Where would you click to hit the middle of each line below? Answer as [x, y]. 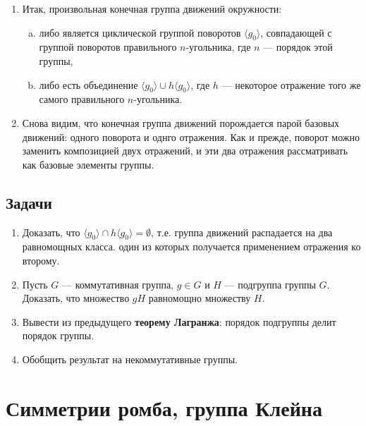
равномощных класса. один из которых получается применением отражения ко [191, 247]
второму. [41, 260]
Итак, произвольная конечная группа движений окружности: [152, 8]
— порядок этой [298, 47]
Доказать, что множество [76, 298]
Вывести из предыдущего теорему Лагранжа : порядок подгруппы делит [179, 321]
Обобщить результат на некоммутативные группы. [130, 359]
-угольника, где [218, 47]
